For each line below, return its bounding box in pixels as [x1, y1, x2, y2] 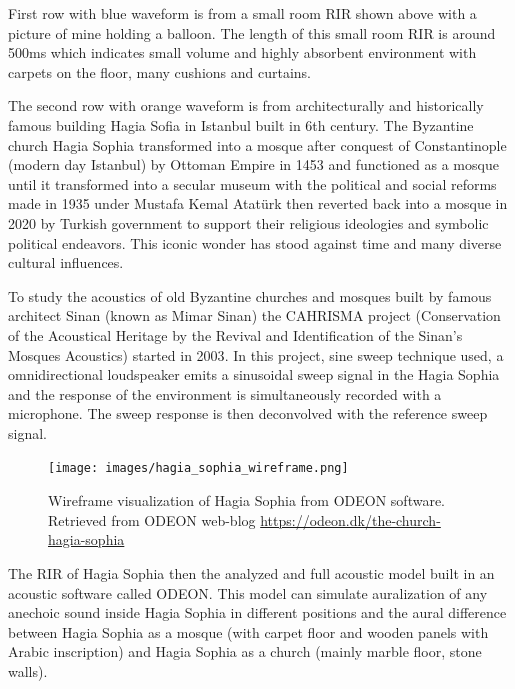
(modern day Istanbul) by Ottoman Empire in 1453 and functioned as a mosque [8, 154, 499, 175]
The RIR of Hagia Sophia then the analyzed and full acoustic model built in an [8, 562, 495, 583]
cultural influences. [8, 252, 124, 273]
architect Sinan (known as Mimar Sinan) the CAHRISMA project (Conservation [8, 305, 501, 326]
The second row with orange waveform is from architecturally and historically [8, 95, 484, 116]
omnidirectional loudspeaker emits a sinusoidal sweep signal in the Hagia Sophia [8, 364, 500, 385]
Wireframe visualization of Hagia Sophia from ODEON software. [48, 490, 446, 511]
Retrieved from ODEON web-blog [48, 509, 256, 530]
